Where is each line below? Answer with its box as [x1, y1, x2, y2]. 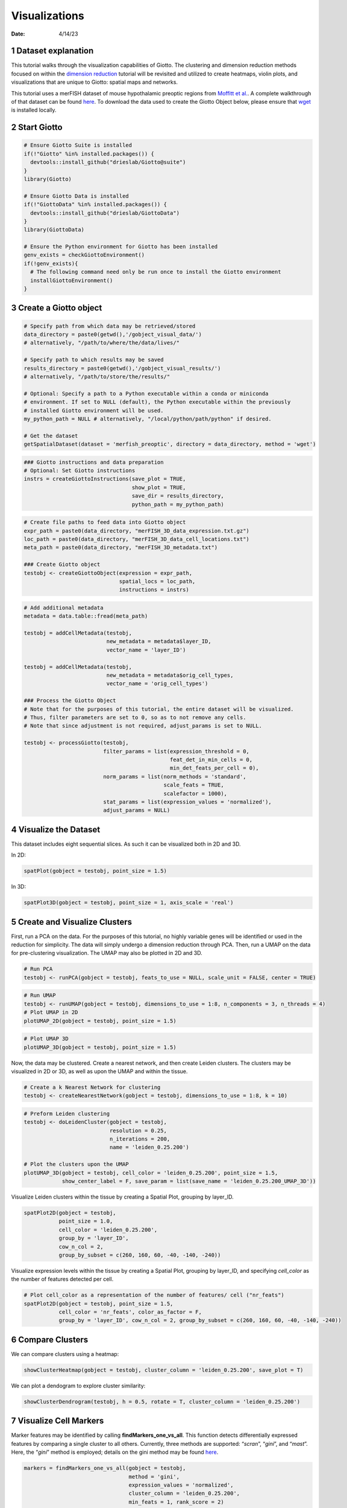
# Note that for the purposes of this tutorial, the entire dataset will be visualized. [23, 706, 295, 712]
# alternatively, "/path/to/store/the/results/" [23, 373, 170, 380]
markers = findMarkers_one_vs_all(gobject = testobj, [23, 1465, 186, 1472]
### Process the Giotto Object [23, 697, 117, 704]
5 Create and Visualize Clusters [11, 917, 133, 927]
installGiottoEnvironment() [30, 277, 113, 284]
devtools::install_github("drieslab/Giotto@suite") [30, 159, 186, 166]
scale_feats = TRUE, [163, 782, 224, 788]
